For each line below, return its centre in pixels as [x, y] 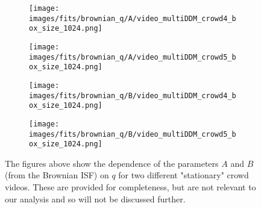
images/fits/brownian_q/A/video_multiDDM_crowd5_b [133, 57]
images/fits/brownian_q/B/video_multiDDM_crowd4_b [133, 95]
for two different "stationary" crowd [184, 175]
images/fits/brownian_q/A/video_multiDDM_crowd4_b [133, 18]
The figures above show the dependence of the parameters [112, 163]
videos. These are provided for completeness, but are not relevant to [130, 187]
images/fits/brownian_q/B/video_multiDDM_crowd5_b [133, 134]
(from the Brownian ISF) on [57, 175]
